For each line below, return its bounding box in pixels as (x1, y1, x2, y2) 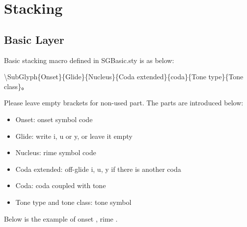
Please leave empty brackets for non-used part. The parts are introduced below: (4, 97, 244, 108)
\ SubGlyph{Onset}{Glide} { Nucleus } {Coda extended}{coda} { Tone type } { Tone (4, 71, 244, 82)
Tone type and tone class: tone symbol (15, 196, 132, 207)
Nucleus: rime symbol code (15, 147, 96, 158)
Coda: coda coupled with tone (15, 180, 106, 191)
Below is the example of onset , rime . (4, 213, 118, 224)
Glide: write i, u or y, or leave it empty (15, 130, 133, 141)
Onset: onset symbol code (15, 114, 93, 124)
